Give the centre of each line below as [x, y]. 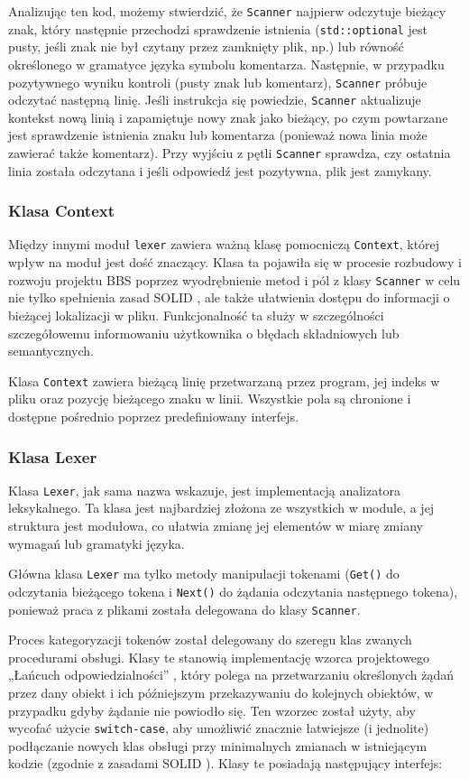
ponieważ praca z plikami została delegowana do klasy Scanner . [184, 609]
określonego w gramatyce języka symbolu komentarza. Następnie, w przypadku [226, 64]
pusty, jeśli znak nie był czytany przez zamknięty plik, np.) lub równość [206, 46]
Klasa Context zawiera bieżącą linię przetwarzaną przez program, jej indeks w [224, 380]
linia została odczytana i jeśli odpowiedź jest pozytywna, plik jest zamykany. [220, 170]
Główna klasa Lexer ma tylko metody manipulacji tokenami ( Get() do [204, 574]
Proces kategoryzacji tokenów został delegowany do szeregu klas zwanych [210, 640]
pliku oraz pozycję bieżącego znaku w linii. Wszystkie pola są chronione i [210, 399]
